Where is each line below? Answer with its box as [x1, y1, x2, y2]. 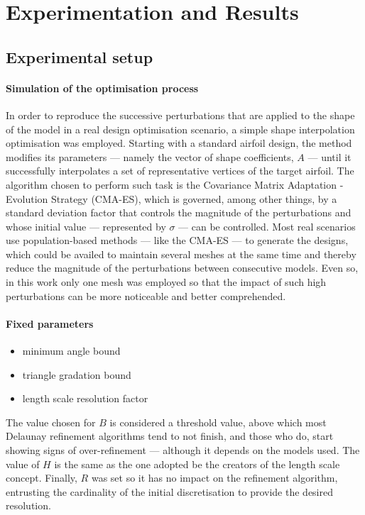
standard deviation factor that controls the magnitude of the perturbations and [6, 205, 352, 220]
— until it [307, 149, 352, 164]
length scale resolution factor [22, 391, 148, 406]
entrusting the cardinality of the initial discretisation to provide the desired [6, 484, 333, 499]
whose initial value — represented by [6, 218, 166, 233]
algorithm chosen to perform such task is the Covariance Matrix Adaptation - [6, 177, 344, 192]
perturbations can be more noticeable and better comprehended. [6, 288, 286, 303]
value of [6, 456, 40, 471]
